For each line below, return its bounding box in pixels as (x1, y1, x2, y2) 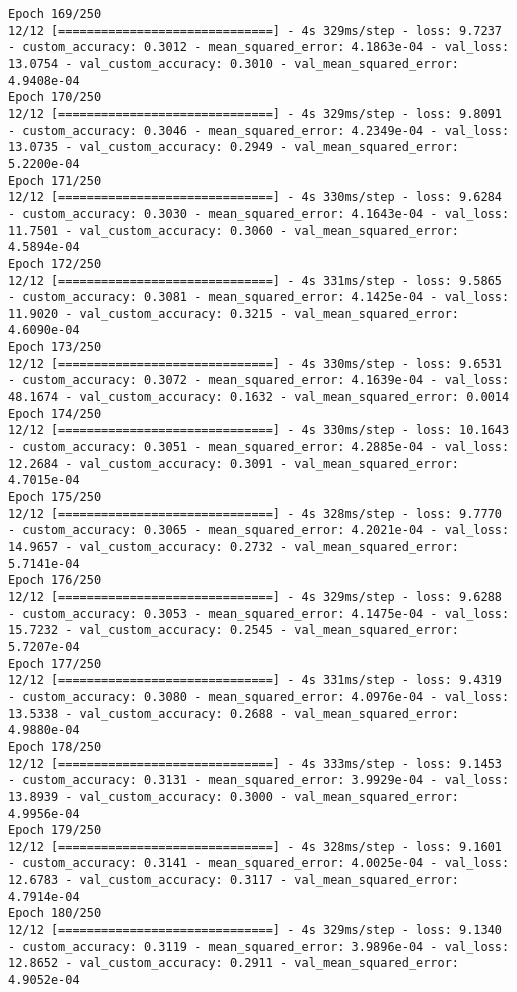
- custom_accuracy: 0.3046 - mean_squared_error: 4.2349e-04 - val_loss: (8, 123, 510, 138)
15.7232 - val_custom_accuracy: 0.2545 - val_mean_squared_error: (8, 623, 460, 638)
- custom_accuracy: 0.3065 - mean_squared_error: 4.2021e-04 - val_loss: (8, 523, 510, 538)
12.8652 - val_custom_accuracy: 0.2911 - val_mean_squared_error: (8, 956, 460, 971)
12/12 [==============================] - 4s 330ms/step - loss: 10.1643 (8, 423, 510, 438)
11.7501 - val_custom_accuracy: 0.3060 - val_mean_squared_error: (8, 223, 460, 238)
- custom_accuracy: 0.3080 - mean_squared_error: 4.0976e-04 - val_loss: (8, 689, 510, 704)
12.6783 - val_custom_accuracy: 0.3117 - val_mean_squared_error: (8, 873, 460, 888)
